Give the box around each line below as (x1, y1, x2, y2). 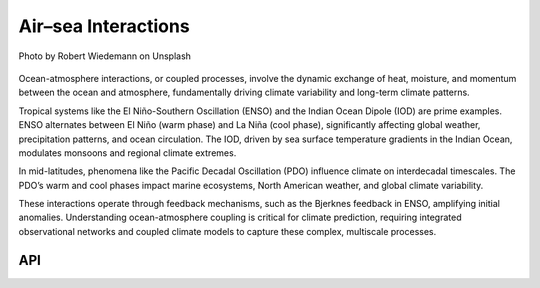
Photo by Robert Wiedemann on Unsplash (18, 50, 192, 62)
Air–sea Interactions (18, 15, 190, 37)
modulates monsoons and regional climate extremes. (18, 146, 237, 159)
